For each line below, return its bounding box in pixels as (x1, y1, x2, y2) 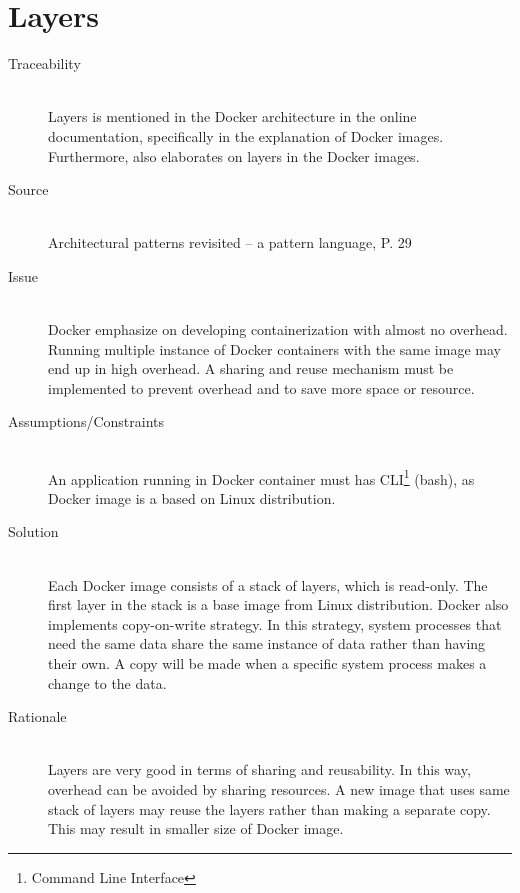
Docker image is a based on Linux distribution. (48, 487, 336, 508)
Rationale (8, 706, 67, 727)
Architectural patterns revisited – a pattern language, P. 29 (48, 232, 412, 253)
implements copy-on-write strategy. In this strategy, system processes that (48, 613, 502, 634)
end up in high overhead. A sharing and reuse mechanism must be (48, 358, 454, 379)
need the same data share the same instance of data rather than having (48, 633, 486, 654)
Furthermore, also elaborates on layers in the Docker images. (48, 145, 420, 166)
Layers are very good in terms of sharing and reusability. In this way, (48, 759, 471, 780)
